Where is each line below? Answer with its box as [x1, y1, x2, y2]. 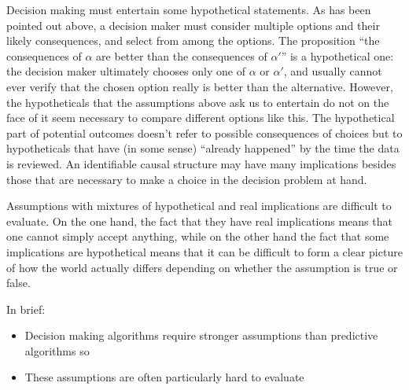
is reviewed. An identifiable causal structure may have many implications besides [6, 155, 396, 171]
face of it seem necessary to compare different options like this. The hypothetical [6, 109, 395, 126]
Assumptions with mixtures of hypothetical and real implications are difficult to [6, 197, 392, 214]
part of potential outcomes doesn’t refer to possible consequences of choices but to [6, 124, 403, 141]
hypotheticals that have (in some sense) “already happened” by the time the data [6, 140, 400, 156]
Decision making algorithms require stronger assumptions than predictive [24, 327, 378, 344]
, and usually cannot [283, 63, 382, 79]
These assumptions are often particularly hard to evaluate [24, 369, 304, 385]
